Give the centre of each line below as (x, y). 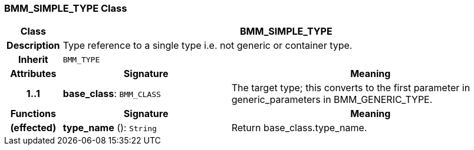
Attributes (33, 74)
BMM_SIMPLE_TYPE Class (66, 8)
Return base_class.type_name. (299, 128)
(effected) (33, 128)
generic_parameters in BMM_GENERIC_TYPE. (332, 100)
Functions (33, 114)
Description (33, 46)
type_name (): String (110, 128)
